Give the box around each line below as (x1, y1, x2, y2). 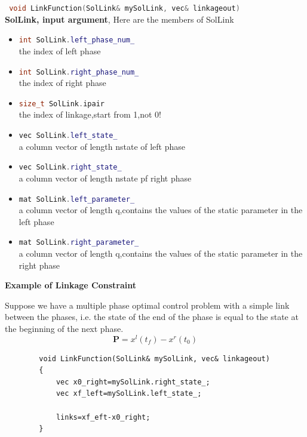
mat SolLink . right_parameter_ (19, 238, 139, 247)
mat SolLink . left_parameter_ (19, 195, 135, 204)
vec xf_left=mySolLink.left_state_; (56, 389, 202, 398)
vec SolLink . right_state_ (19, 163, 122, 172)
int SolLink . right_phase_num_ (19, 67, 139, 76)
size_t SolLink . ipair (19, 99, 105, 108)
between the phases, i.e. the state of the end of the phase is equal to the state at (5, 310, 299, 323)
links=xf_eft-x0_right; (56, 413, 151, 421)
